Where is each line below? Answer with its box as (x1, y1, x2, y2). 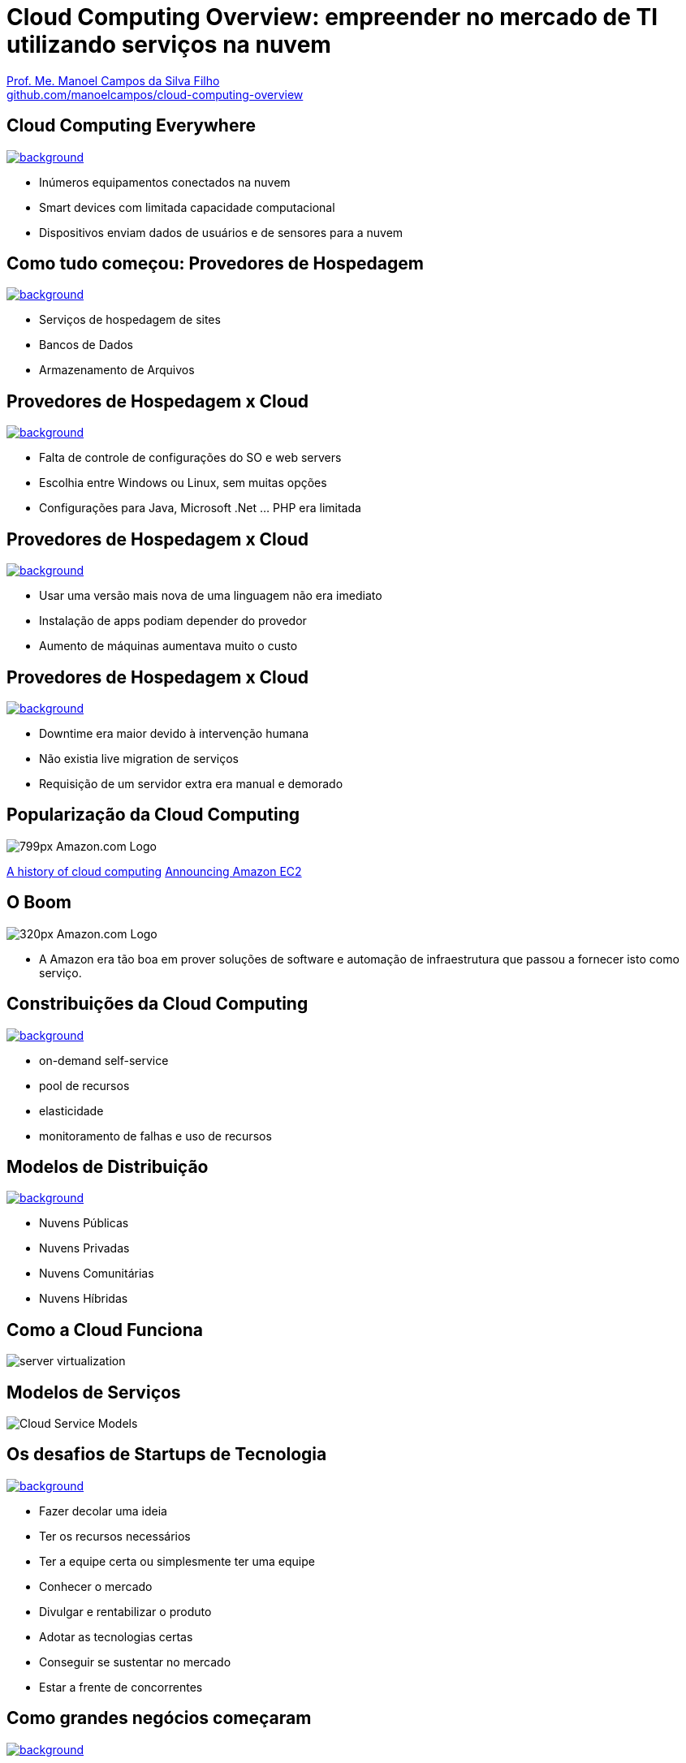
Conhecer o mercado (39, 1579, 153, 1593)
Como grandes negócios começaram (6, 1708, 312, 1729)
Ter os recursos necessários (39, 1528, 191, 1543)
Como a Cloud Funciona (6, 1319, 203, 1340)
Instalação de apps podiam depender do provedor (39, 614, 307, 628)
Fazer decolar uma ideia (39, 1503, 167, 1518)
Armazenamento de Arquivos (39, 363, 195, 377)
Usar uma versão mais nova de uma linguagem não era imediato (39, 588, 382, 603)
